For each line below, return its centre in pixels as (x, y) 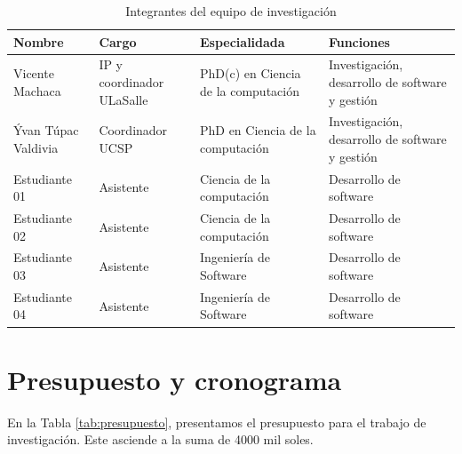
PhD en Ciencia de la (258, 130)
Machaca (37, 90)
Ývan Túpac (46, 130)
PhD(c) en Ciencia (250, 73)
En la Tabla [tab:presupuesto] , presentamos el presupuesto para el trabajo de (217, 422)
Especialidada (242, 41)
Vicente (34, 73)
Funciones (359, 41)
